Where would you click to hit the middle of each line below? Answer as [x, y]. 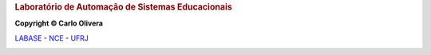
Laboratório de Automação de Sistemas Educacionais [124, 7]
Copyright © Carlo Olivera [59, 23]
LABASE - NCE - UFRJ [52, 38]
